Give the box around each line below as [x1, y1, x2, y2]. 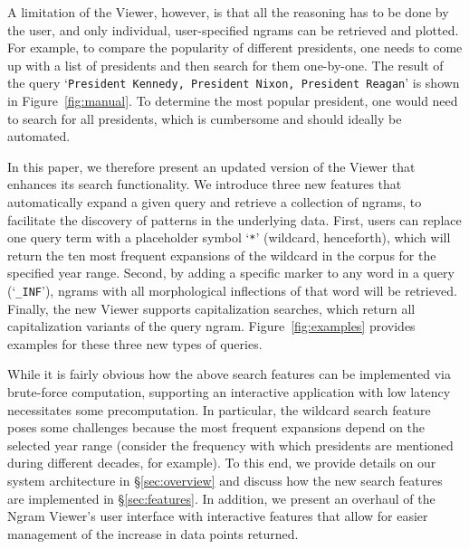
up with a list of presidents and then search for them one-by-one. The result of [7, 55, 444, 74]
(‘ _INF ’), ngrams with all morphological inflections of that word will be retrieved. [7, 281, 457, 300]
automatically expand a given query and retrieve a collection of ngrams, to [7, 193, 422, 211]
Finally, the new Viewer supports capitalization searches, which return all [7, 298, 416, 317]
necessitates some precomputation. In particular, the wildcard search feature [7, 400, 431, 419]
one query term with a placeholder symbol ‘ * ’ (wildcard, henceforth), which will [7, 228, 451, 247]
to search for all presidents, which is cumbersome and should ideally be [7, 109, 402, 128]
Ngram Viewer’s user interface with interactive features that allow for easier [7, 506, 428, 525]
